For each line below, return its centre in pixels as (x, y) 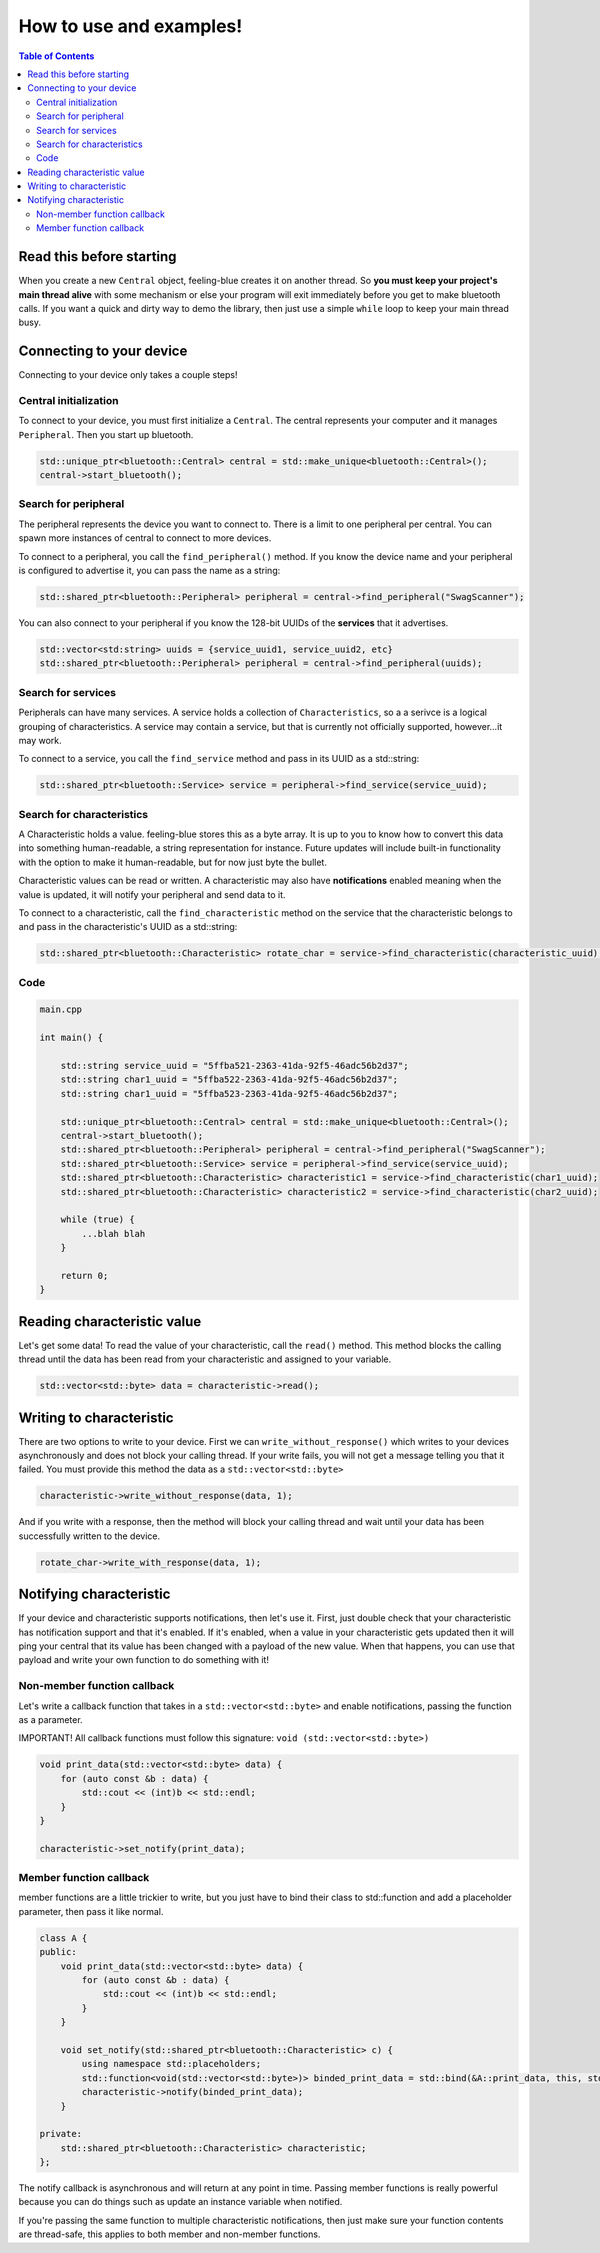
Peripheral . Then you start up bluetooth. (106, 434)
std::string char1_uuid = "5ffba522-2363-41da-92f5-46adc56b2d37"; (229, 1079)
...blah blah (113, 1233)
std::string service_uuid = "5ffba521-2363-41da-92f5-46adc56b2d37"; (234, 1066)
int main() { (71, 1038)
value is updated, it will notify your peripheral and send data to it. (152, 894)
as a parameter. (51, 1719)
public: (58, 1952)
